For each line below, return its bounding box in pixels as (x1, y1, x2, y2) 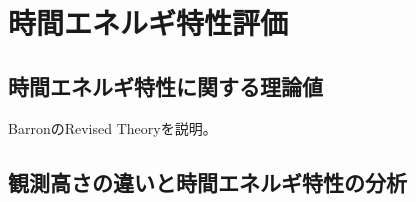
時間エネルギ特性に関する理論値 (8, 70, 323, 101)
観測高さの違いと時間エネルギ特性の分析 (8, 166, 407, 197)
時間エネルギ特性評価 (8, 2, 289, 43)
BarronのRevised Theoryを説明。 (8, 117, 217, 138)
